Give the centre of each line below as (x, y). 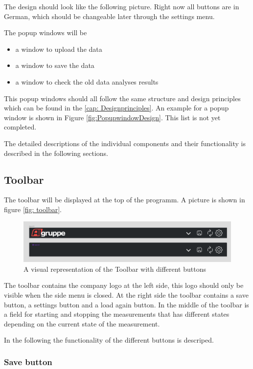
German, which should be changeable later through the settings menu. (109, 16)
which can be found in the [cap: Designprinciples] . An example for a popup (116, 108)
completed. (20, 127)
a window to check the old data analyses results (87, 81)
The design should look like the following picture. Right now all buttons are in (122, 6)
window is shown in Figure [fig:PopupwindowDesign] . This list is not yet (112, 117)
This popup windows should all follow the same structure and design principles (122, 98)
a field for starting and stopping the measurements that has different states (117, 314)
